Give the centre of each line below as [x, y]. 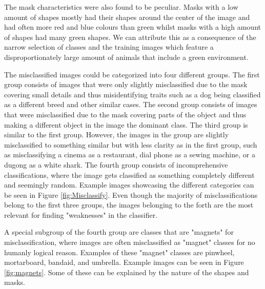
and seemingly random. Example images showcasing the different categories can [129, 185]
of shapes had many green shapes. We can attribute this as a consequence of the [130, 37]
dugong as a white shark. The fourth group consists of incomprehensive [116, 164]
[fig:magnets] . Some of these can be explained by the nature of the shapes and [127, 272]
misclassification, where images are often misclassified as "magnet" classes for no [130, 242]
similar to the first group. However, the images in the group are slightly [117, 135]
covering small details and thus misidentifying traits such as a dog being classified [132, 94]
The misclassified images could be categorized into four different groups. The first [132, 74]
